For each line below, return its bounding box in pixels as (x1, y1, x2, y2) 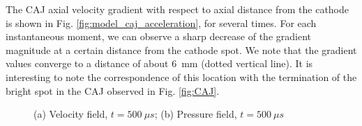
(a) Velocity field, (33, 107, 108, 121)
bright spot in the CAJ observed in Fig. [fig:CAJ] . (6, 83, 220, 98)
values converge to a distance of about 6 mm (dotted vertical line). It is (6, 56, 313, 71)
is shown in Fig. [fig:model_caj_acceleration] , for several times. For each (6, 15, 317, 30)
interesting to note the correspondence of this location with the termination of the (6, 69, 357, 84)
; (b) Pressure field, (154, 107, 237, 121)
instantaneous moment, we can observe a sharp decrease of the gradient (6, 29, 311, 44)
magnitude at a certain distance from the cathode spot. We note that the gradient (6, 42, 357, 57)
